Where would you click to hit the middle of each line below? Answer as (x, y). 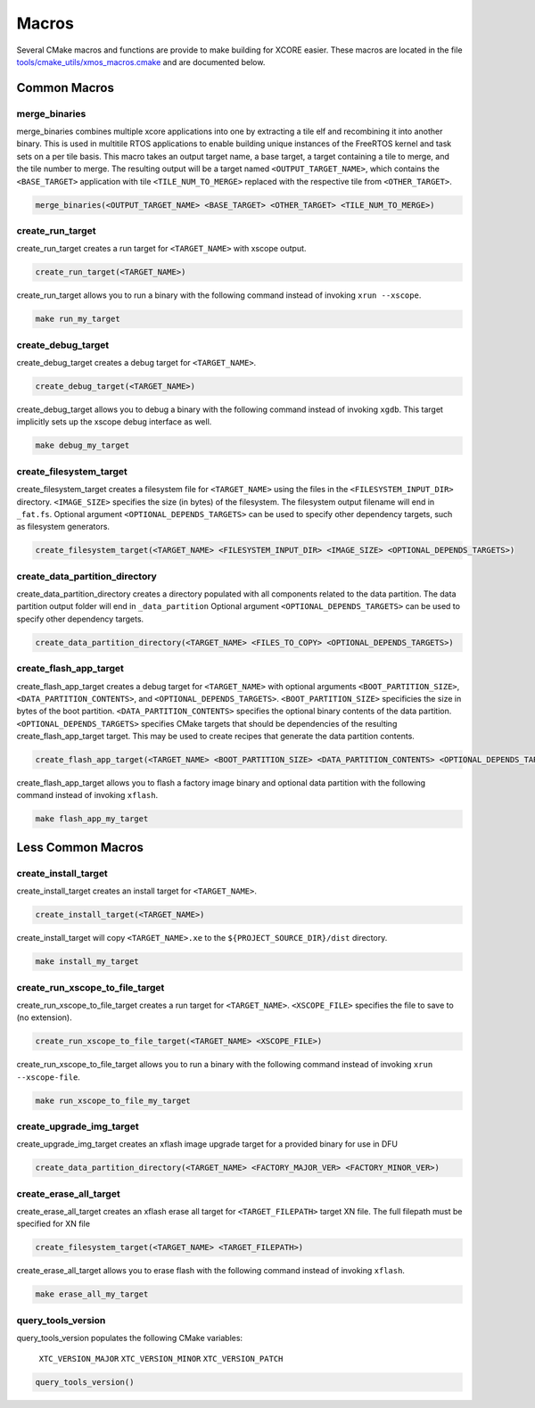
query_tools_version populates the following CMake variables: (130, 1338)
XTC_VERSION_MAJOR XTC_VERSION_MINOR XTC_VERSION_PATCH (161, 1359)
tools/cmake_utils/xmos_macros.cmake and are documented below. (141, 62)
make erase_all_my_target (92, 1294)
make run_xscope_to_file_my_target (113, 1100)
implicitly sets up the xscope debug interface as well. (114, 422)
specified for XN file (53, 1224)
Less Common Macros (80, 847)
